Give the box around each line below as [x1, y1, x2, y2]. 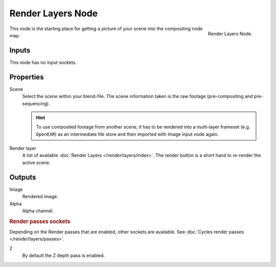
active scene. [22, 159, 51, 165]
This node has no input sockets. [9, 59, 77, 65]
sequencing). [22, 100, 51, 107]
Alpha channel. [22, 207, 54, 214]
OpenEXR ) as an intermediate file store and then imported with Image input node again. [36, 131, 219, 137]
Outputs [9, 173, 36, 181]
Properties [9, 72, 44, 81]
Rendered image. [22, 193, 58, 200]
